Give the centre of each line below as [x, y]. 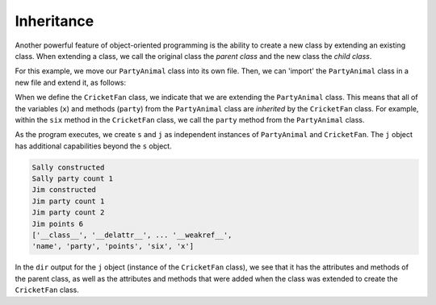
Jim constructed [64, 190]
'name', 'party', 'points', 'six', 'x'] [113, 247]
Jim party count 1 [68, 201]
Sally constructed [68, 167]
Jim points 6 [58, 224]
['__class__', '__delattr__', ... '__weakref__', [132, 235]
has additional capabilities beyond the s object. [94, 146]
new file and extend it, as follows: [71, 82]
